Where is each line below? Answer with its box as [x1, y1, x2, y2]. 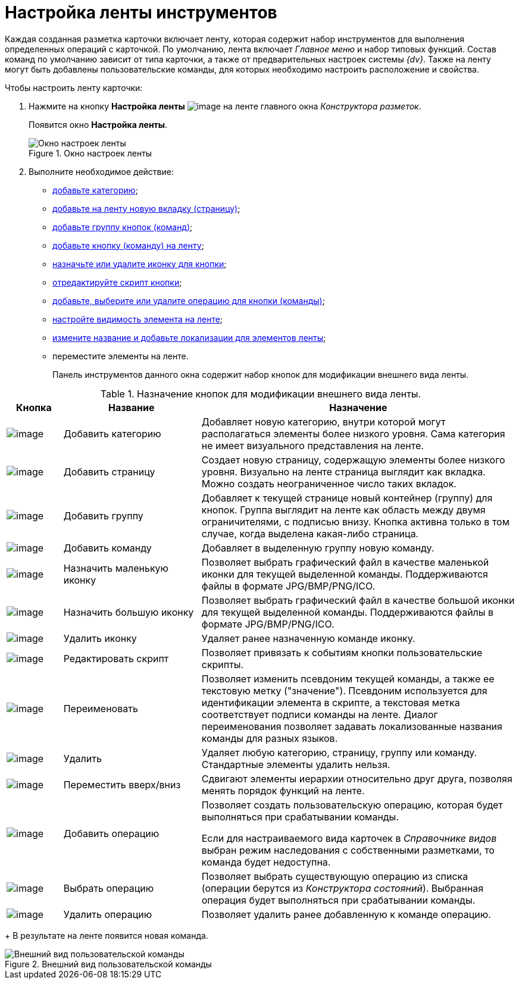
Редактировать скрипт [63, 652, 169, 665]
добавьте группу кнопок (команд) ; [52, 221, 193, 232]
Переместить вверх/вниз [63, 778, 181, 791]
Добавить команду [63, 541, 152, 554]
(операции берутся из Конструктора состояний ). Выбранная [201, 882, 484, 894]
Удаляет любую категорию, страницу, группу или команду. [201, 746, 477, 759]
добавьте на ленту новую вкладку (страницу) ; [52, 203, 240, 214]
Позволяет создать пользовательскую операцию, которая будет [201, 798, 503, 811]
